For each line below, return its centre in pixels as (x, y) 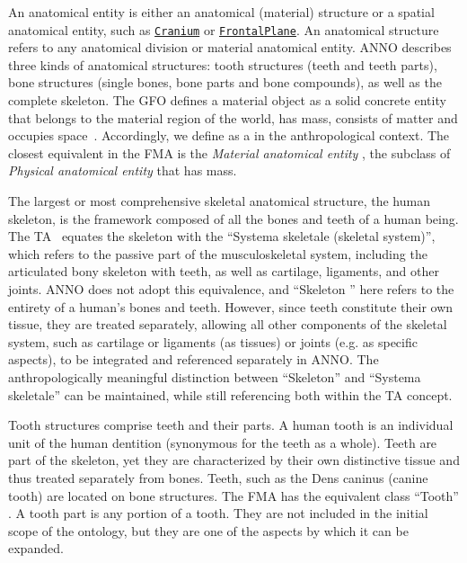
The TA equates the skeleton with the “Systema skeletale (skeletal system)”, (222, 236)
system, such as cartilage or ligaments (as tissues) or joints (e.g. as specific (213, 341)
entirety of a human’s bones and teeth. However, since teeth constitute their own (231, 306)
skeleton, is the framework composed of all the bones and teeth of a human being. (233, 218)
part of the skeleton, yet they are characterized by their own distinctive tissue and (234, 460)
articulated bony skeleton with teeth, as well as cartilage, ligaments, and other (224, 271)
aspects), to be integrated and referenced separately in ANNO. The (194, 359)
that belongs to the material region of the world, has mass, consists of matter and (233, 117)
